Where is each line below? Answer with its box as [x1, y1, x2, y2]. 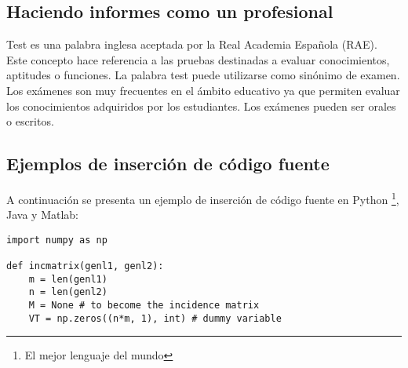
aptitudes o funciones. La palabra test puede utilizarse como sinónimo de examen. [6, 67, 400, 83]
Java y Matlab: [6, 206, 78, 223]
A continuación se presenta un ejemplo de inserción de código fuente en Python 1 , [6, 188, 399, 207]
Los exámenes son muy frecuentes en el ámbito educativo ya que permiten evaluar [6, 82, 400, 98]
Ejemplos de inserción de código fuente [6, 151, 330, 176]
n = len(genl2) [28, 286, 107, 298]
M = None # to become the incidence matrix [28, 300, 260, 312]
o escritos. [6, 113, 54, 129]
